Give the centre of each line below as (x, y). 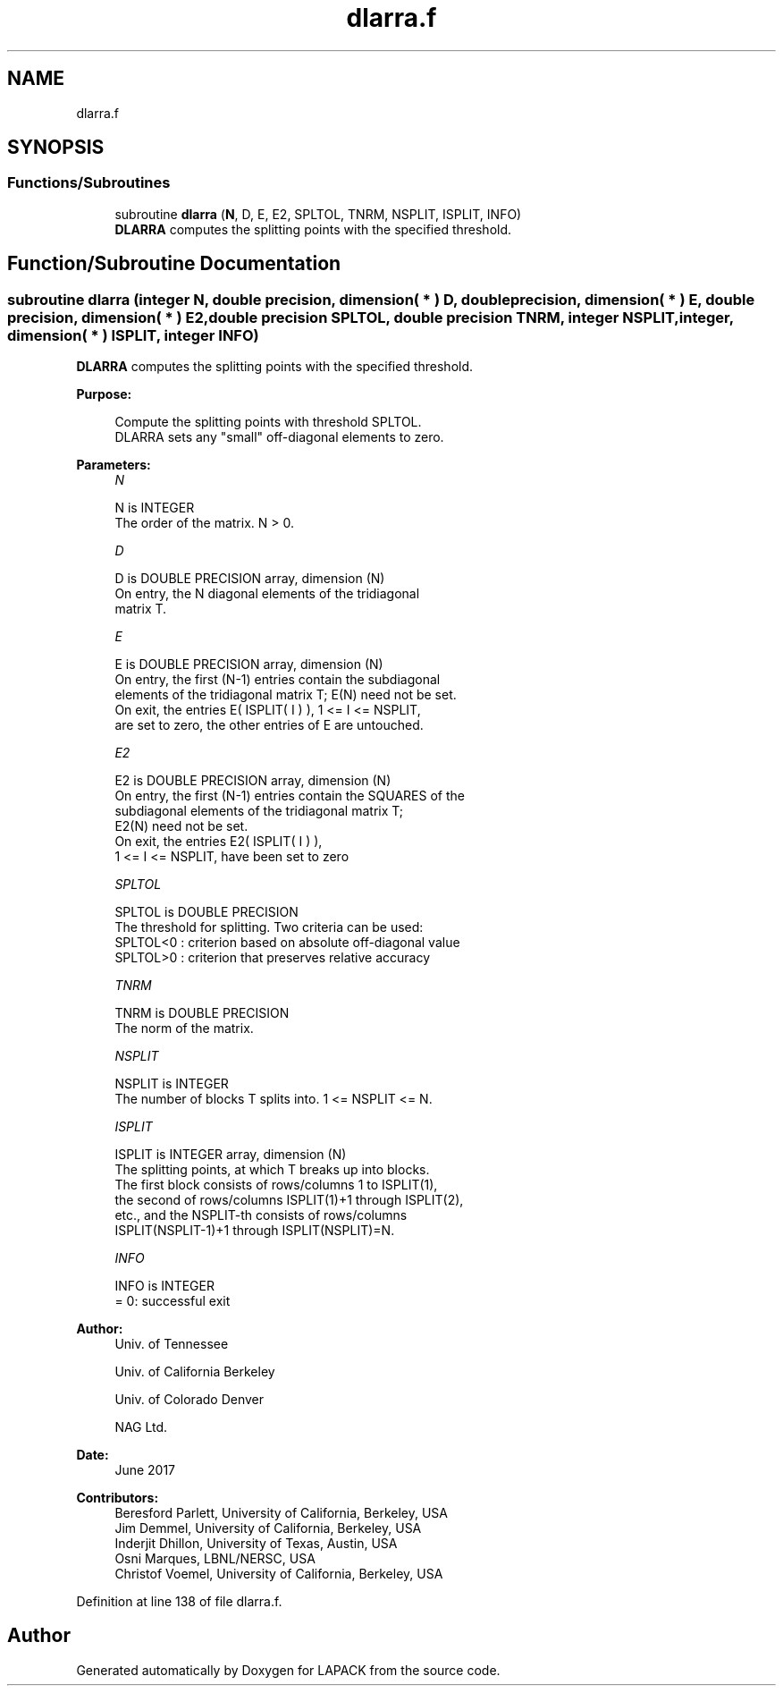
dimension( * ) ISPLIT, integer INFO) (133, 335)
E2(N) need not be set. (181, 826)
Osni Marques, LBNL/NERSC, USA (215, 1559)
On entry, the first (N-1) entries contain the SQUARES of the (290, 796)
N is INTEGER (155, 508)
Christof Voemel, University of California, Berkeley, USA (279, 1574)
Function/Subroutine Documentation (174, 264)
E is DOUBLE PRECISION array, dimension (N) (249, 665)
